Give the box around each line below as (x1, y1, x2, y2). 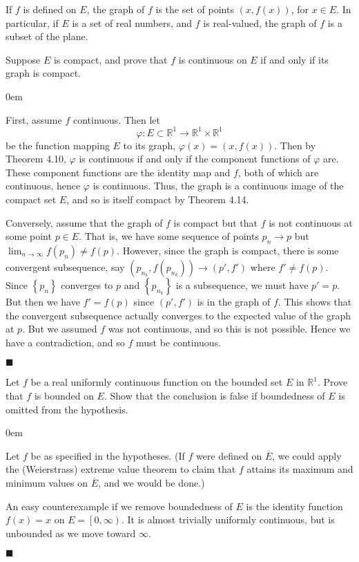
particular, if (6, 15, 59, 30)
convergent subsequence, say (6, 260, 125, 274)
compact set (6, 192, 57, 207)
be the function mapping (6, 138, 110, 152)
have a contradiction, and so (6, 335, 125, 349)
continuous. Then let (72, 112, 161, 127)
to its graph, (123, 138, 176, 152)
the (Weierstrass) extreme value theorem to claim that (6, 462, 236, 476)
